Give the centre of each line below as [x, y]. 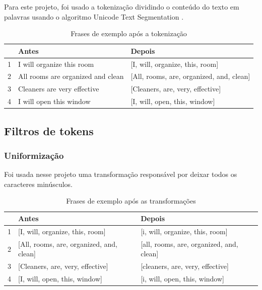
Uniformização [34, 155]
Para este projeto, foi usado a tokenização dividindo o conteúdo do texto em [122, 7]
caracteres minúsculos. [39, 184]
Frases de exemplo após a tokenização [129, 33]
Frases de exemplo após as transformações [131, 201]
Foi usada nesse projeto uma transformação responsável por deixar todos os [121, 174]
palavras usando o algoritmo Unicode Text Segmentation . [94, 16]
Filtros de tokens [49, 130]
